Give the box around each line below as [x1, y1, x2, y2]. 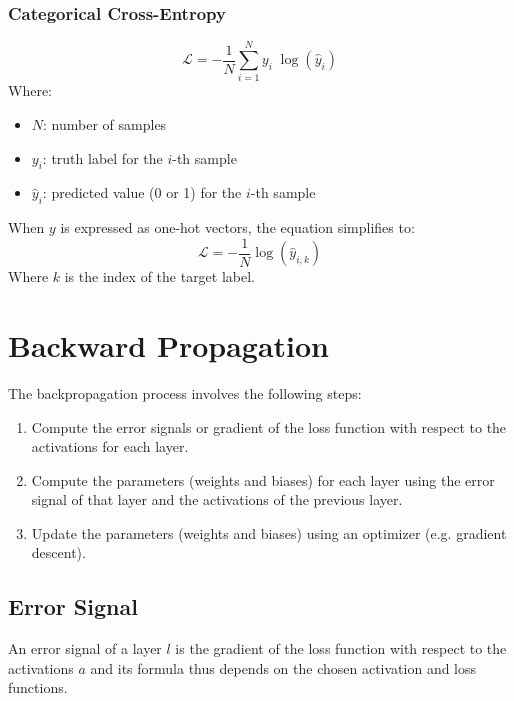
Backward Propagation [8, 324, 329, 365]
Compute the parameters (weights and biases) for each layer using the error [31, 469, 495, 490]
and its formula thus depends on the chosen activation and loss [90, 657, 477, 678]
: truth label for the [42, 147, 163, 168]
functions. [8, 677, 68, 698]
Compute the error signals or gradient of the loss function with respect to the [31, 416, 507, 437]
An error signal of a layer [8, 638, 162, 659]
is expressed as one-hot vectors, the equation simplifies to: [60, 217, 415, 238]
